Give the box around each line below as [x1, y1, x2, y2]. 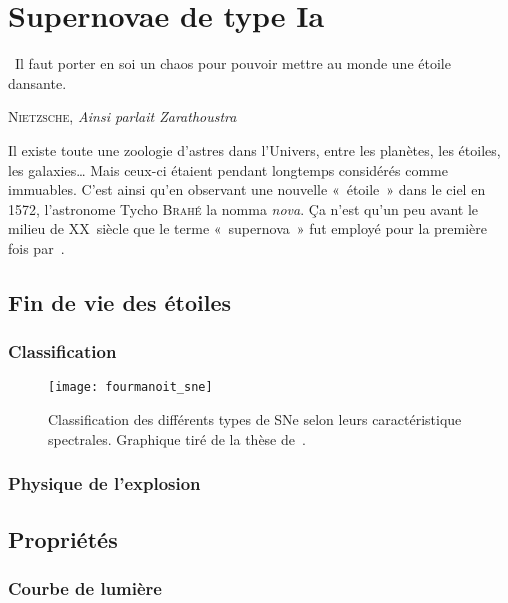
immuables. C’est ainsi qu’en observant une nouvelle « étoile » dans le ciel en [8, 179, 486, 200]
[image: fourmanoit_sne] [48, 380, 213, 395]
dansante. [8, 72, 67, 93]
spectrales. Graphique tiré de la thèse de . [48, 428, 306, 449]
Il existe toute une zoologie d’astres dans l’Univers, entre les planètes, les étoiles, [8, 139, 501, 160]
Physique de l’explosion [8, 471, 201, 496]
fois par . [8, 237, 65, 258]
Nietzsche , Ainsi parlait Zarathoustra [8, 106, 237, 127]
